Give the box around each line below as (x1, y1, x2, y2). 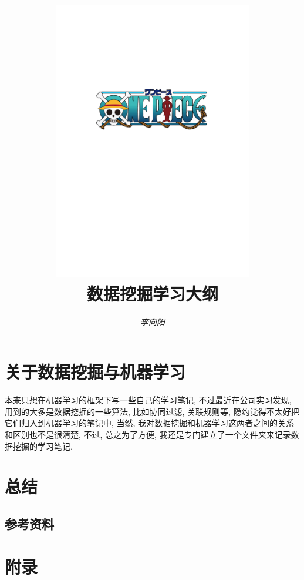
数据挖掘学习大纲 (86, 281, 218, 305)
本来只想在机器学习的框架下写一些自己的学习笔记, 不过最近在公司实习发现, (5, 394, 292, 406)
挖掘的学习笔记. (12, 440, 73, 452)
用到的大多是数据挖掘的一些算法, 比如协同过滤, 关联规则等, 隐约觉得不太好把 (5, 405, 299, 417)
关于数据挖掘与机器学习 (5, 360, 186, 384)
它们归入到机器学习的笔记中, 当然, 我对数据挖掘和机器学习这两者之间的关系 (5, 417, 295, 429)
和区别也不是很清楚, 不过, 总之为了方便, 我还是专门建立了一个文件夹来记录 (5, 428, 291, 440)
